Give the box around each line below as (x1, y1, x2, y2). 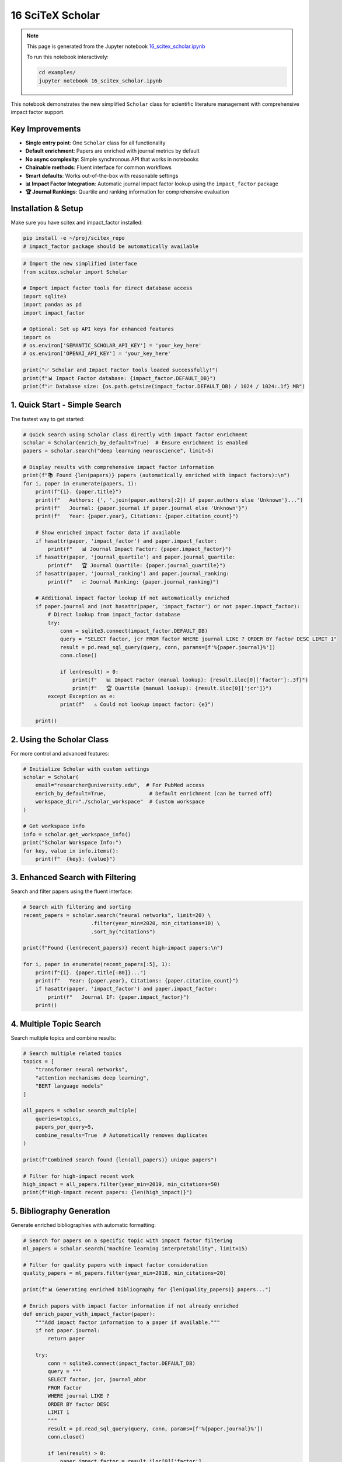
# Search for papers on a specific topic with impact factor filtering (23, 1237, 233, 1244)
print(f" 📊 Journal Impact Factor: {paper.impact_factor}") (47, 546, 232, 552)
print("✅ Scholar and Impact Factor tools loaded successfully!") (23, 367, 219, 374)
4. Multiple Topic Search (11, 1019, 102, 1029)
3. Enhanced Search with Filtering (11, 873, 137, 882)
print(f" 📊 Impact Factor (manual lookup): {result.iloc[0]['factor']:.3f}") (72, 677, 309, 684)
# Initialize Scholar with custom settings (23, 766, 150, 772)
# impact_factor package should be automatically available (23, 243, 199, 250)
